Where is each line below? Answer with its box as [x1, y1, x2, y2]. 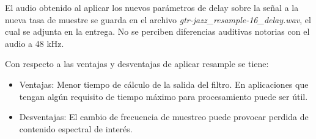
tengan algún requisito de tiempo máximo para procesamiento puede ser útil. [19, 90, 308, 102]
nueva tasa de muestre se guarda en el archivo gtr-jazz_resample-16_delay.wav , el [5, 13, 311, 26]
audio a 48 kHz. [5, 37, 64, 49]
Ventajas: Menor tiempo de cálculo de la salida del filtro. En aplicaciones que [19, 77, 309, 90]
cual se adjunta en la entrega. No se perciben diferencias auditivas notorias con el [5, 25, 310, 38]
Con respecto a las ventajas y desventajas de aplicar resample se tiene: [5, 57, 269, 70]
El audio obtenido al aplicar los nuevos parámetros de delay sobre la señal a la [5, 1, 299, 13]
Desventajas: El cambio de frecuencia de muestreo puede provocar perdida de [19, 110, 309, 123]
